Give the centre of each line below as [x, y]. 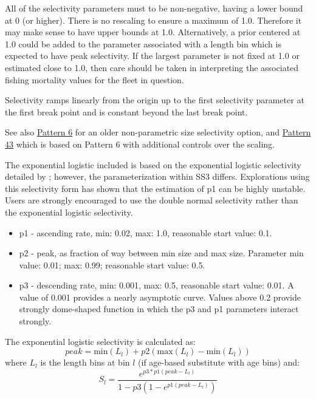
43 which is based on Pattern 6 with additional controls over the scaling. [140, 144]
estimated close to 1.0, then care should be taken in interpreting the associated [152, 67]
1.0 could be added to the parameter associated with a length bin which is [143, 43]
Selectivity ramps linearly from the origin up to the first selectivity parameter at [155, 100]
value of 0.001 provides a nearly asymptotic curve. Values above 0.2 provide [160, 297]
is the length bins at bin [85, 362]
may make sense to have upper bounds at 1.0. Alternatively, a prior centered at [153, 32]
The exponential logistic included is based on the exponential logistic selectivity [153, 164]
